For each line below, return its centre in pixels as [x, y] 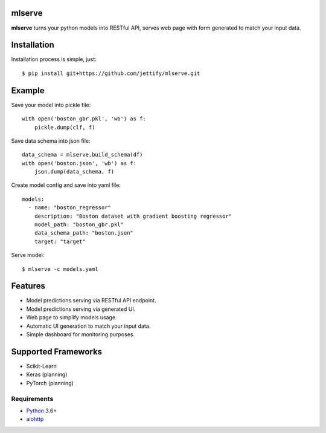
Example [28, 90]
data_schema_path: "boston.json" [84, 233]
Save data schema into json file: [51, 141]
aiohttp [35, 419]
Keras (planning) [47, 374]
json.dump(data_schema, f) [74, 172]
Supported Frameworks [57, 352]
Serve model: [28, 255]
